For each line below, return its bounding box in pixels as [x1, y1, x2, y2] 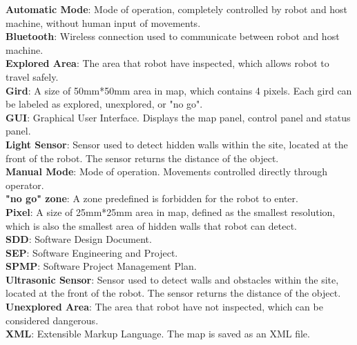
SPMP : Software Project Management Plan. [6, 259, 197, 273]
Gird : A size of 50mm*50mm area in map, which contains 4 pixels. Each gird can [6, 83, 352, 97]
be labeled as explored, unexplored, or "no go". [6, 97, 203, 111]
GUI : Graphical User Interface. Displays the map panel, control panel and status [6, 110, 351, 124]
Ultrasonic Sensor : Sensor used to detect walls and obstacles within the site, [6, 272, 339, 286]
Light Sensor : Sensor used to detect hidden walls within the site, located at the [6, 137, 348, 151]
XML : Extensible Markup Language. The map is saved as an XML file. [6, 326, 310, 341]
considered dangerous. [6, 313, 99, 327]
